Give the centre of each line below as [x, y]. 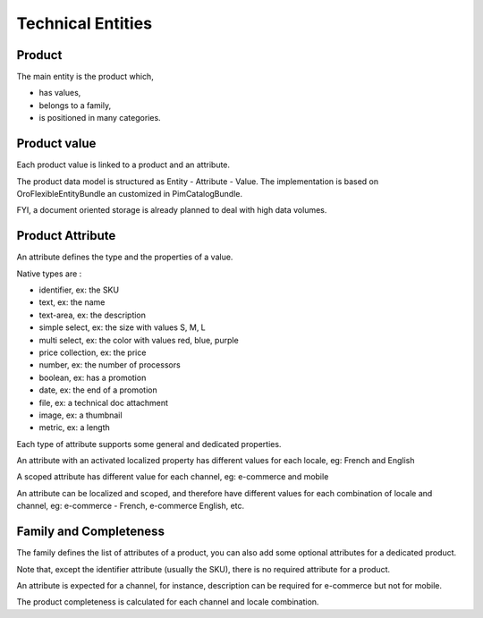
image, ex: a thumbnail [80, 415]
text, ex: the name [72, 302]
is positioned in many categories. [100, 118]
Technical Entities [84, 23]
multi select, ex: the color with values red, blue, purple [139, 340]
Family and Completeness [91, 532]
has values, [60, 93]
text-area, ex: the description [93, 315]
